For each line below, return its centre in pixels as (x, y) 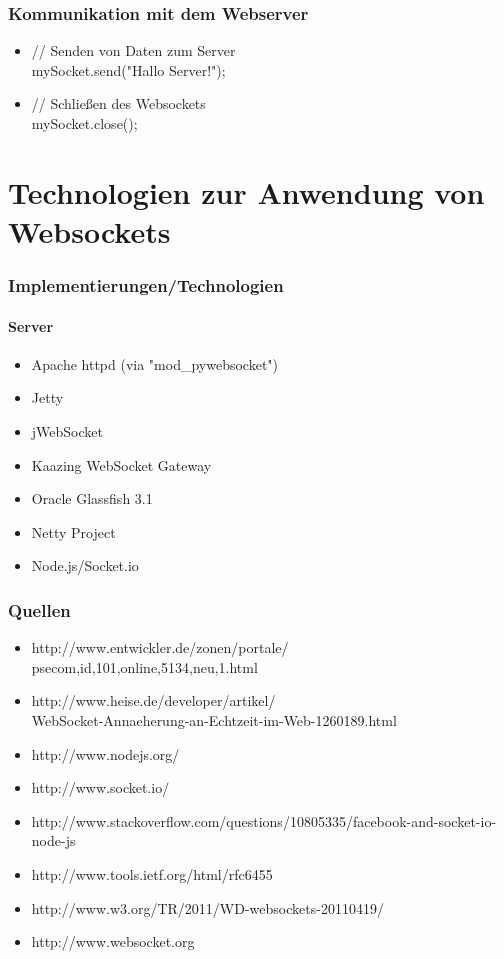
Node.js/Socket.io (85, 565)
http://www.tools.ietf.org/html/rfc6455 (152, 873)
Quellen (39, 609)
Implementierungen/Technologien (146, 285)
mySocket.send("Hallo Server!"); (128, 69)
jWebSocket (67, 430)
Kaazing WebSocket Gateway (121, 464)
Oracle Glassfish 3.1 (92, 498)
